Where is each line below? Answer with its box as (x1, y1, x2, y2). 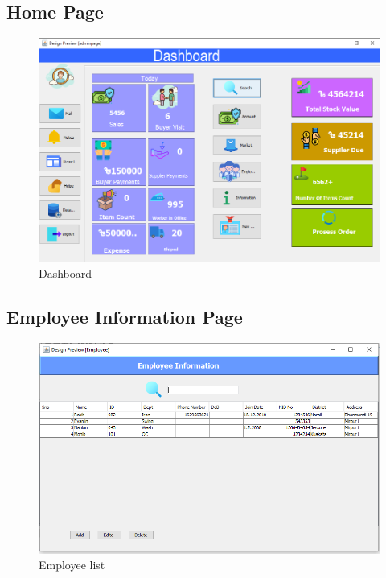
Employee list (39, 556, 105, 573)
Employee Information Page (6, 303, 243, 328)
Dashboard (39, 264, 92, 281)
